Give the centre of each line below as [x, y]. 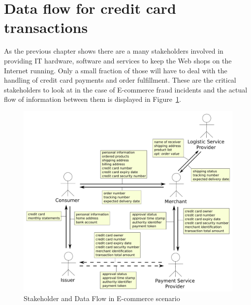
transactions [46, 27]
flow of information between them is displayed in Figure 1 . [93, 99]
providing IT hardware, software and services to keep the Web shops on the [118, 60]
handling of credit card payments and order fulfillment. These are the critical [120, 80]
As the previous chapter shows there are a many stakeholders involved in [114, 51]
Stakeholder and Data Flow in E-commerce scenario [102, 298]
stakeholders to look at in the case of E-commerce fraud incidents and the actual [126, 89]
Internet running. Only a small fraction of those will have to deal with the [116, 70]
